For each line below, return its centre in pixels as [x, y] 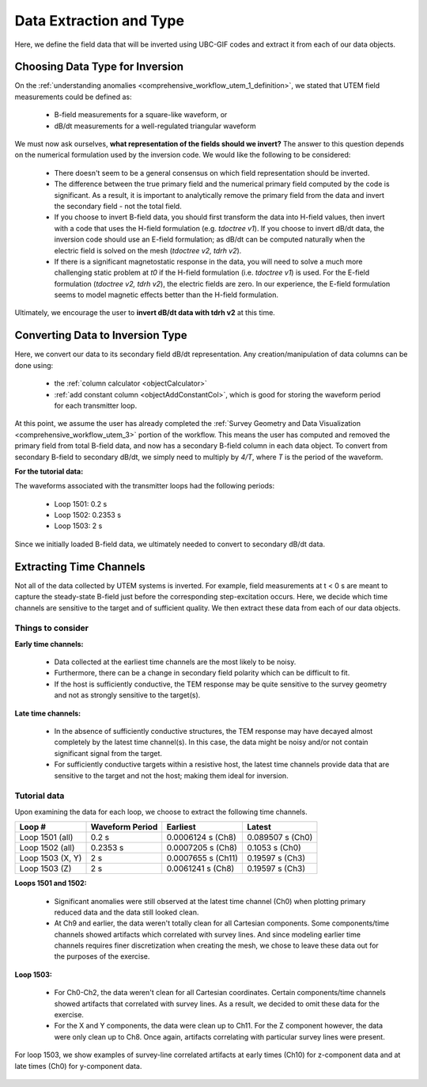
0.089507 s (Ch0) [280, 838]
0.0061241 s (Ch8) [200, 868]
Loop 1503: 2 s [78, 526]
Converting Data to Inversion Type [101, 335]
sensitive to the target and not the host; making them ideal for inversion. [171, 775]
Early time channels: [49, 644]
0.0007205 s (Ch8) [202, 848]
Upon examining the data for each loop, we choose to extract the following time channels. [161, 811]
